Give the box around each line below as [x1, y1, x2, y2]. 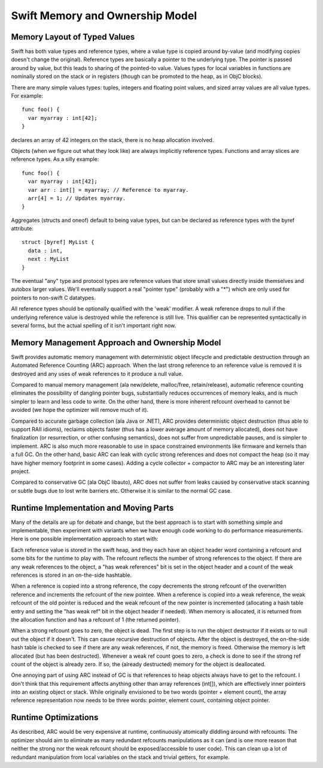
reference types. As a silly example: [11, 156, 99, 163]
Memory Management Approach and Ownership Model [11, 338, 221, 348]
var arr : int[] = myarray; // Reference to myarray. [28, 186, 189, 193]
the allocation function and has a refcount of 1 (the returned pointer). [11, 616, 181, 623]
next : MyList [28, 255, 69, 263]
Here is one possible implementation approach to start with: [11, 535, 159, 543]
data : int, [28, 247, 63, 254]
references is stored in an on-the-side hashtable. [11, 571, 132, 579]
